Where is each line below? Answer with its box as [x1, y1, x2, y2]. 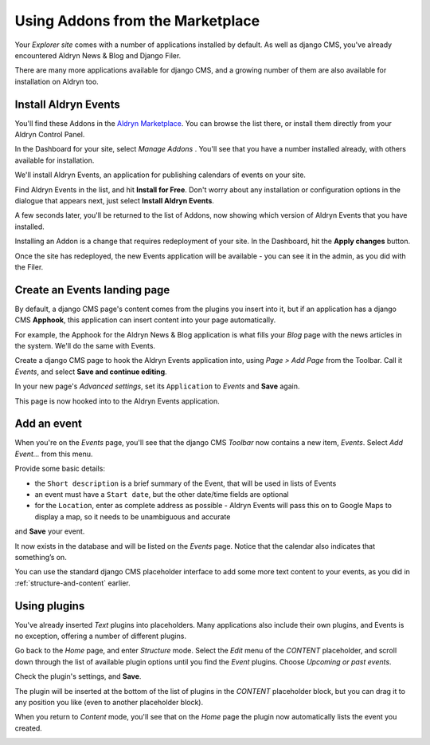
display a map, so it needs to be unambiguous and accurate [34, 511, 231, 522]
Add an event [14, 417, 83, 431]
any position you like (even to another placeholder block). [14, 698, 204, 708]
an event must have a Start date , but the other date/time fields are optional [34, 490, 289, 499]
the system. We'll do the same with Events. [14, 341, 155, 350]
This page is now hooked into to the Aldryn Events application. [14, 396, 220, 406]
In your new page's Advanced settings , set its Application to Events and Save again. [14, 381, 300, 391]
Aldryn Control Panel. [14, 130, 85, 140]
